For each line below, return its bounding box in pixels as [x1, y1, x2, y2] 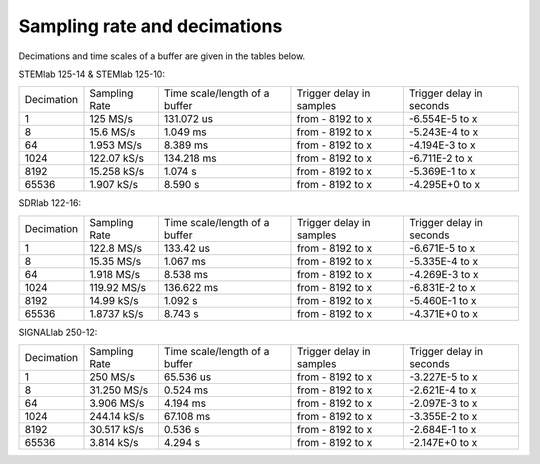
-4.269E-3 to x [409, 267, 479, 281]
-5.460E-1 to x [409, 293, 477, 307]
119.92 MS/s [89, 280, 147, 294]
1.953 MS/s [89, 138, 142, 152]
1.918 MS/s [89, 267, 141, 281]
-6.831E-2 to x [409, 280, 476, 294]
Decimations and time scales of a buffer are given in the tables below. [18, 50, 306, 62]
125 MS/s [89, 112, 134, 126]
